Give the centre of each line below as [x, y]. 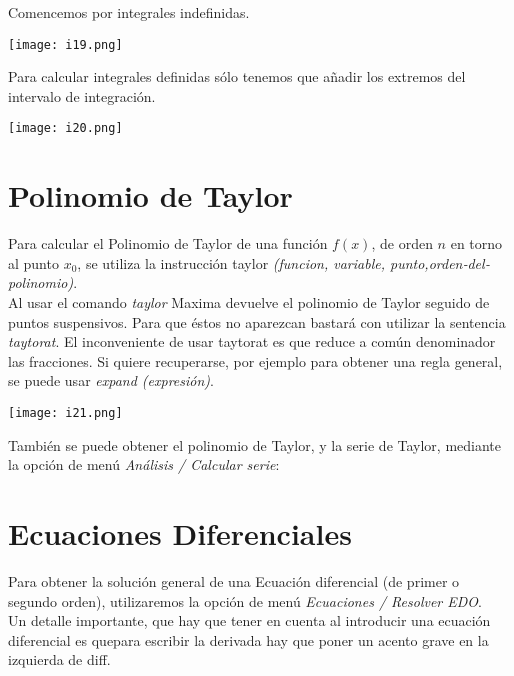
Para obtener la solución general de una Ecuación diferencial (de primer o [234, 580]
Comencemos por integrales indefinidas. [129, 12]
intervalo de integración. [82, 95]
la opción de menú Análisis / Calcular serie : [144, 464]
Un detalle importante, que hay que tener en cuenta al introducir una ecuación [249, 620]
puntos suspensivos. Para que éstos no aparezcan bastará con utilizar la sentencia [257, 321]
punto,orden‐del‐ [440, 262]
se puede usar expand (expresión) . [111, 380]
